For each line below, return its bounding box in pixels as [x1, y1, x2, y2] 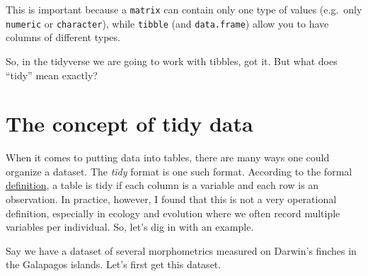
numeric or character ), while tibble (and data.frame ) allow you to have [6, 16, 329, 30]
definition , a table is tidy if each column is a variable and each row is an [6, 178, 319, 192]
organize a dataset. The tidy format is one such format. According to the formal [6, 163, 352, 178]
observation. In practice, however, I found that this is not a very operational [6, 192, 337, 206]
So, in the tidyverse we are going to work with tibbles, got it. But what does [6, 53, 338, 68]
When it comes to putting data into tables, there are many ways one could [6, 150, 330, 165]
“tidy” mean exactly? [6, 67, 98, 82]
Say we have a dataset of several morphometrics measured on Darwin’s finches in [6, 243, 357, 258]
